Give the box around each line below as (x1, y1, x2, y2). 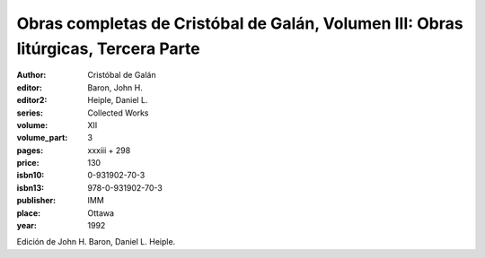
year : (16, 220, 38, 231)
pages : (16, 144, 44, 156)
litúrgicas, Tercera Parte (16, 39, 201, 58)
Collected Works (87, 107, 149, 118)
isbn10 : (16, 170, 45, 181)
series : (16, 107, 44, 118)
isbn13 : (16, 182, 45, 193)
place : (16, 207, 41, 219)
